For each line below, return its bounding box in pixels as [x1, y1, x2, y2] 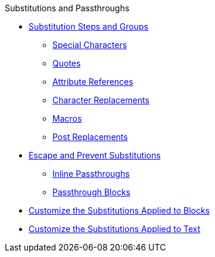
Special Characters [52, 40, 127, 50]
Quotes [52, 58, 81, 68]
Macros [52, 113, 82, 123]
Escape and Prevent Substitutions [29, 150, 161, 160]
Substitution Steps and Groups [29, 21, 148, 31]
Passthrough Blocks [52, 187, 130, 197]
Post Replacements [52, 132, 128, 142]
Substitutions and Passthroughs [5, 3, 130, 13]
